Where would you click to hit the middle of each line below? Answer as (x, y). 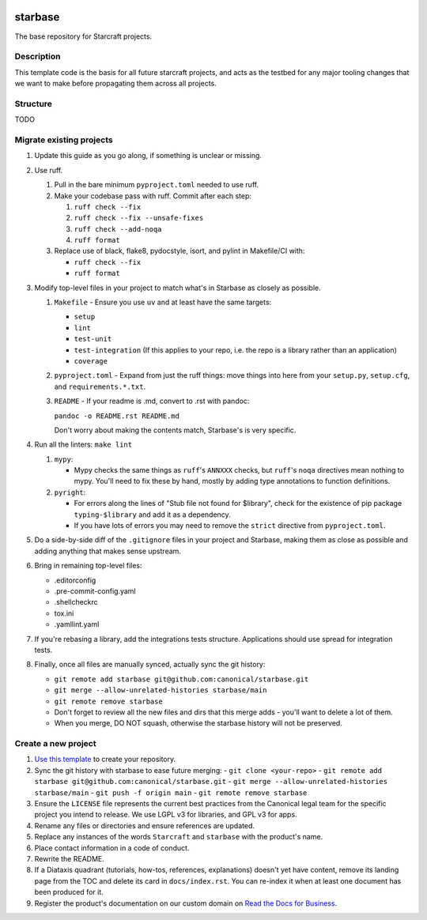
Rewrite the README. (69, 858)
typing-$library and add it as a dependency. (152, 515)
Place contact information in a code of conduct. (112, 848)
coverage (91, 361)
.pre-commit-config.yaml (95, 591)
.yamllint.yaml (77, 624)
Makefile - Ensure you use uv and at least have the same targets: (163, 302)
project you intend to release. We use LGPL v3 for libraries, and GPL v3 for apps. (166, 815)
